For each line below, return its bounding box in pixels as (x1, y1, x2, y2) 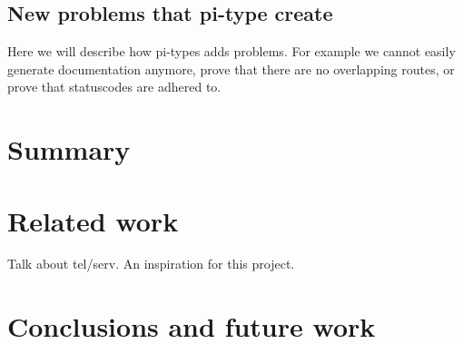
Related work (7, 201, 179, 239)
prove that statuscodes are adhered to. (7, 77, 222, 96)
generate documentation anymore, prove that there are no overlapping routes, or (7, 59, 455, 78)
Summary (7, 131, 131, 168)
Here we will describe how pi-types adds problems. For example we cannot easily (7, 42, 456, 61)
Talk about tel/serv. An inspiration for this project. (7, 254, 295, 273)
